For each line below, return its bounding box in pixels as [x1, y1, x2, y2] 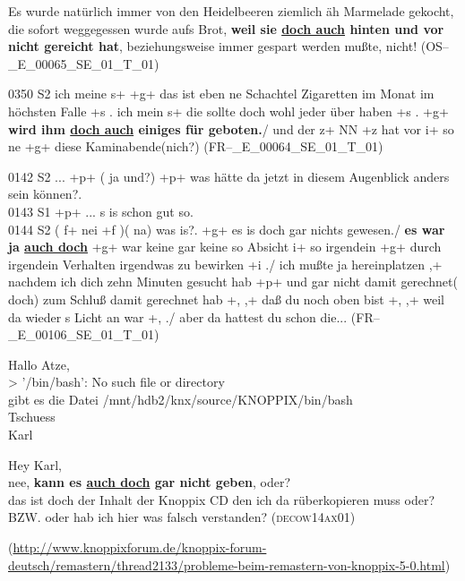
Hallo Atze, [8, 355, 70, 373]
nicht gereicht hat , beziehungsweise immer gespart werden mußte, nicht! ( [8, 37, 426, 56]
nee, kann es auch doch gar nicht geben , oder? [8, 473, 291, 491]
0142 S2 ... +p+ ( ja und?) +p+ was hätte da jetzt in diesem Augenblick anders [8, 167, 450, 185]
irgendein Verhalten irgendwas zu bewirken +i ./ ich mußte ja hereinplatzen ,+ [8, 254, 443, 273]
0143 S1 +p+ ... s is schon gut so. [8, 201, 194, 220]
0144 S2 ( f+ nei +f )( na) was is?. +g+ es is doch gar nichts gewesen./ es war [8, 219, 445, 238]
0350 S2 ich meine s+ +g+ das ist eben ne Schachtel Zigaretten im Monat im [8, 84, 435, 103]
